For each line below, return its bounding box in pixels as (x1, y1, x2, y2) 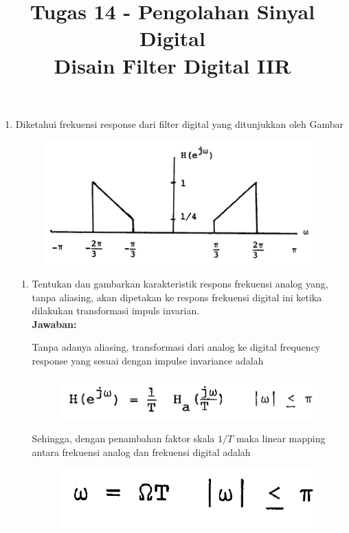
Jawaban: (32, 316, 77, 331)
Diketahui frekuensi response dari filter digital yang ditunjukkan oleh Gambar (15, 116, 344, 131)
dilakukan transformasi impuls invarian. (32, 303, 200, 318)
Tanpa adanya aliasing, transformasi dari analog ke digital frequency (32, 340, 321, 354)
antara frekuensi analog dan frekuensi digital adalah (32, 444, 251, 459)
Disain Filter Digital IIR (54, 51, 291, 79)
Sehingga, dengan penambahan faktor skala (32, 431, 215, 446)
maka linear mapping (236, 431, 326, 446)
